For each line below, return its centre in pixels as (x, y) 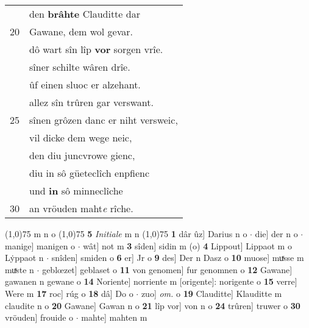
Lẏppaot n (24, 258)
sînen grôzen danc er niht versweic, (104, 120)
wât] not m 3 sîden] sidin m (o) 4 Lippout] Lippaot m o (187, 245)
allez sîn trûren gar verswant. (91, 102)
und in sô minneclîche (76, 191)
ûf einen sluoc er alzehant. (85, 84)
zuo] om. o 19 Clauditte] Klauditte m (211, 293)
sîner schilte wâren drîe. (80, 67)
